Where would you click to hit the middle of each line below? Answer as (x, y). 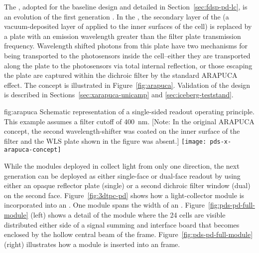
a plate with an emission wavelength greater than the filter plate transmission (123, 36)
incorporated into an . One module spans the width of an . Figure (105, 205)
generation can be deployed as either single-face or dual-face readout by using (122, 175)
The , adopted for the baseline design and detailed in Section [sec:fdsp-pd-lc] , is (126, 6)
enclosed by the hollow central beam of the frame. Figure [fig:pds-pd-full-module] (129, 234)
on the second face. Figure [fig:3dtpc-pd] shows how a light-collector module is (124, 195)
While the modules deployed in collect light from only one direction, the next (122, 166)
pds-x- (221, 141)
